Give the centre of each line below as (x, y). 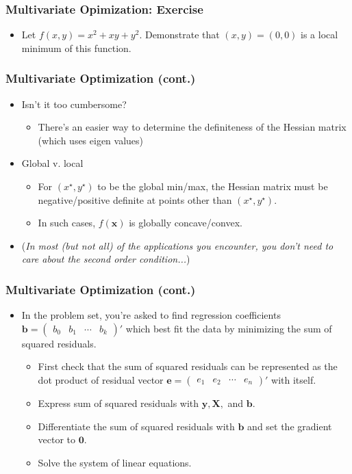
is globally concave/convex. (186, 223)
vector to (57, 439)
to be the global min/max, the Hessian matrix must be (213, 186)
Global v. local (52, 163)
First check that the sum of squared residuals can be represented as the (188, 366)
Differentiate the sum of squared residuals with (136, 426)
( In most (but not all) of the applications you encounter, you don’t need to (177, 245)
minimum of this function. (76, 48)
